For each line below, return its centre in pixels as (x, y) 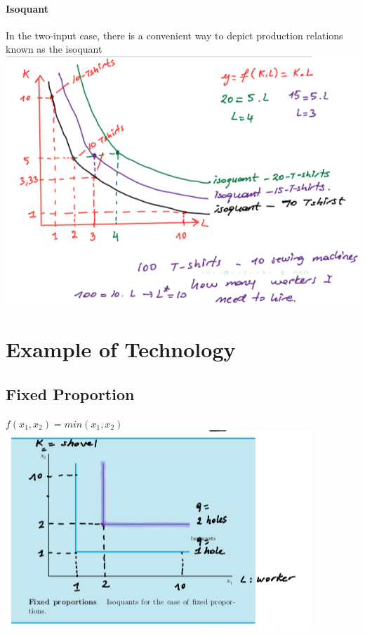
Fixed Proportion (70, 393)
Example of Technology (121, 349)
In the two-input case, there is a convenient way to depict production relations (174, 35)
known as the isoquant (54, 49)
